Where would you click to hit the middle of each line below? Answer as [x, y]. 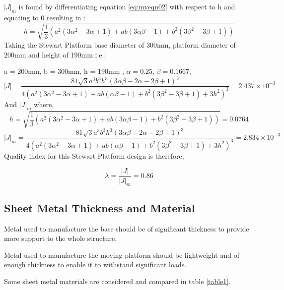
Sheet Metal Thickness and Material [100, 207]
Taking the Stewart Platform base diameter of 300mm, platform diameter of [120, 44]
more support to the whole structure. [61, 238]
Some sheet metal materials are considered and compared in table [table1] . [117, 281]
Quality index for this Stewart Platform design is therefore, [94, 155]
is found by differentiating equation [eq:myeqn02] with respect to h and [127, 6]
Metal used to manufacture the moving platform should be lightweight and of [122, 255]
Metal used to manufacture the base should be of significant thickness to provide [127, 228]
